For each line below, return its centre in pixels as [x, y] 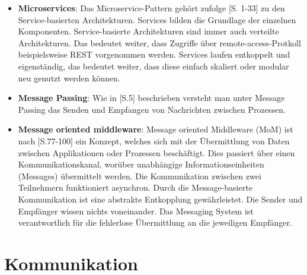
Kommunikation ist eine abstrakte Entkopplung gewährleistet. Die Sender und [160, 199]
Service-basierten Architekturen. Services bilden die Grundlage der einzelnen [157, 19]
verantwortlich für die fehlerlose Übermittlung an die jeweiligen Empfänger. [155, 222]
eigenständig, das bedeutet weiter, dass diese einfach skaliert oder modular [153, 66]
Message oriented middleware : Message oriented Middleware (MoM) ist [156, 129]
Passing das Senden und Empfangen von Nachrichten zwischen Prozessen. [152, 109]
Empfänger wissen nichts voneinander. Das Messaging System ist [136, 211]
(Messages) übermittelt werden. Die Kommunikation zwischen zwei [140, 176]
